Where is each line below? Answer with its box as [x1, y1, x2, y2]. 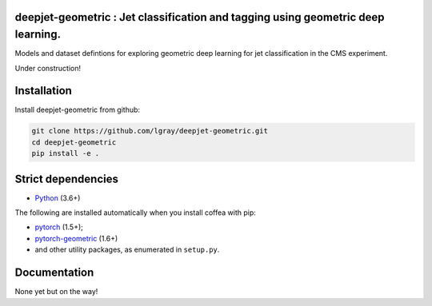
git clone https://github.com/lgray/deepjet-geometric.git [31, 126, 268, 136]
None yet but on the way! [14, 287, 98, 296]
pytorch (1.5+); [34, 222, 84, 232]
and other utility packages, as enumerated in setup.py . [34, 244, 220, 255]
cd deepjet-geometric [31, 137, 117, 147]
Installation [14, 84, 72, 97]
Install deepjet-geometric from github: [14, 105, 140, 115]
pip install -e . [31, 149, 100, 158]
